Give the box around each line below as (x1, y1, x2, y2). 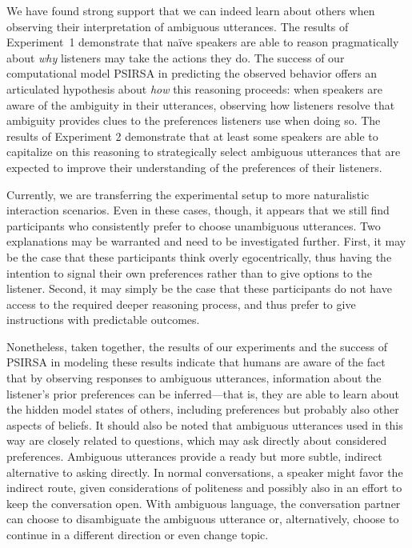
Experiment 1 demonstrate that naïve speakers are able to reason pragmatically (6, 34, 399, 50)
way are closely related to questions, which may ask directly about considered (6, 432, 387, 449)
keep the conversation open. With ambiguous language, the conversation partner (6, 494, 401, 511)
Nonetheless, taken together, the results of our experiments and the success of (6, 338, 387, 354)
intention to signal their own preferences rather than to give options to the (6, 264, 372, 281)
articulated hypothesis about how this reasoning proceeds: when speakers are (6, 80, 383, 97)
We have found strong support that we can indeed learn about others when (6, 2, 375, 18)
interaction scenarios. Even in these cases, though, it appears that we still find (6, 202, 390, 218)
